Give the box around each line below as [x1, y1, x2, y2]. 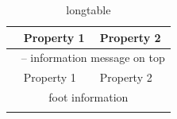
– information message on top [21, 49, 165, 66]
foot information [48, 89, 129, 106]
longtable [66, 2, 111, 17]
